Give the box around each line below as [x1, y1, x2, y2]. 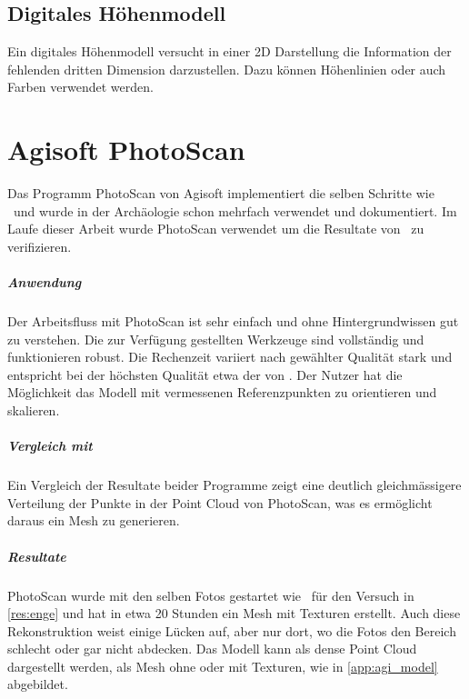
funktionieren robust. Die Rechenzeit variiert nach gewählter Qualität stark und [7, 347, 453, 366]
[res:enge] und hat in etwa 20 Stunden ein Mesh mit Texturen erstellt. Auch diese [7, 604, 461, 623]
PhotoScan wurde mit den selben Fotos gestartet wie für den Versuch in [7, 585, 414, 604]
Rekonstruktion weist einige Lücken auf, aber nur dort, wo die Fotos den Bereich [7, 621, 456, 640]
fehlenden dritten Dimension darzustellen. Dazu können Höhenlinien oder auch [7, 59, 446, 78]
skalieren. [7, 401, 60, 420]
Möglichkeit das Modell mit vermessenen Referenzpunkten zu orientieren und [7, 383, 437, 402]
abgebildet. [7, 674, 68, 694]
